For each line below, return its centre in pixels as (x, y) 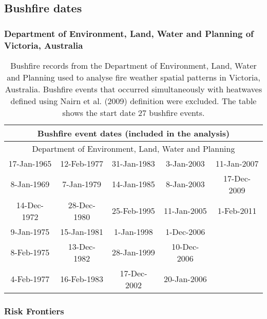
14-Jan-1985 (133, 184)
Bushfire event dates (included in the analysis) (133, 133)
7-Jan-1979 (82, 184)
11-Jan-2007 (237, 163)
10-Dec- (185, 246)
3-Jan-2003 (185, 163)
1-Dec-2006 (185, 231)
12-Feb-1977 (82, 163)
